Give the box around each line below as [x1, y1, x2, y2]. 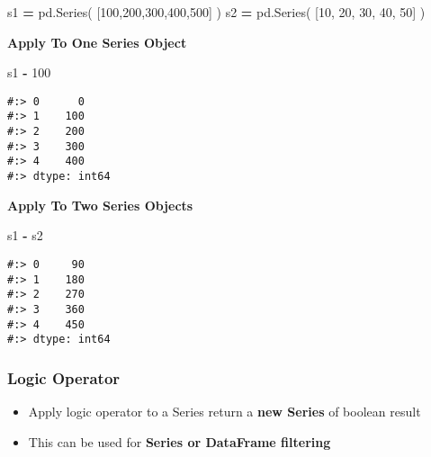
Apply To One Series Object [7, 32, 187, 51]
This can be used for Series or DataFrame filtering [28, 432, 331, 451]
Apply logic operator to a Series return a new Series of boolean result [28, 402, 421, 421]
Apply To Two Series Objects [7, 195, 193, 214]
